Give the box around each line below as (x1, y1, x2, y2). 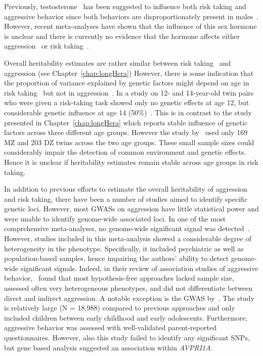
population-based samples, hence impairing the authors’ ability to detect (4, 253, 229, 263)
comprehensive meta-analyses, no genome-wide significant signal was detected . (4, 223, 250, 234)
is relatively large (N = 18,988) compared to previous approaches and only (4, 302, 235, 313)
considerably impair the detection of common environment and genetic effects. (4, 147, 246, 157)
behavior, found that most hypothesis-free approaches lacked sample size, (4, 273, 234, 283)
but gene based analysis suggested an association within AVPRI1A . (4, 342, 213, 352)
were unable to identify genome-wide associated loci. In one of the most (4, 213, 226, 224)
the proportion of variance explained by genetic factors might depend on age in (4, 77, 249, 88)
